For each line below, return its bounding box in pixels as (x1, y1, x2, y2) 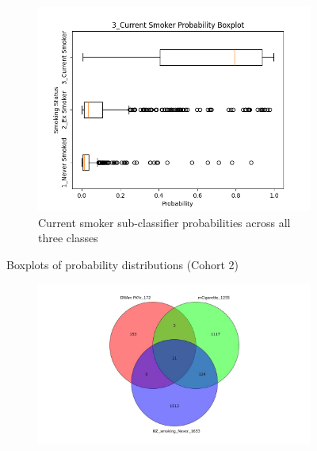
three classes (38, 229, 98, 246)
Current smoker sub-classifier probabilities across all (38, 214, 291, 230)
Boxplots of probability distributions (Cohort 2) (6, 256, 239, 272)
